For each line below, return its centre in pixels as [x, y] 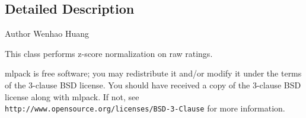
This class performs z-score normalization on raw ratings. [109, 53]
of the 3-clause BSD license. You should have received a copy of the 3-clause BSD [153, 84]
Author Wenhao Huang [47, 34]
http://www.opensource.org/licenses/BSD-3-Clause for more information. [145, 108]
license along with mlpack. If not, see [72, 96]
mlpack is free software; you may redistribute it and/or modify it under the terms [153, 73]
